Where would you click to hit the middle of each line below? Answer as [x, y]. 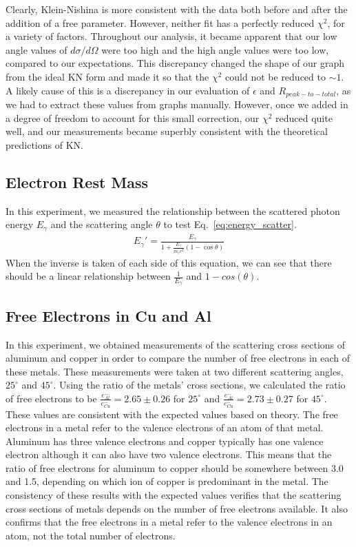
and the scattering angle [102, 224]
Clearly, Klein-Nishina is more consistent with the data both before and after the [177, 9]
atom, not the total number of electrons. [91, 535]
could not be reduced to [275, 76]
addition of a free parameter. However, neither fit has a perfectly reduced [160, 22]
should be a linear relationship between [88, 276]
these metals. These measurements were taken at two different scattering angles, [175, 371]
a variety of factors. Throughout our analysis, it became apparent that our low [171, 36]
